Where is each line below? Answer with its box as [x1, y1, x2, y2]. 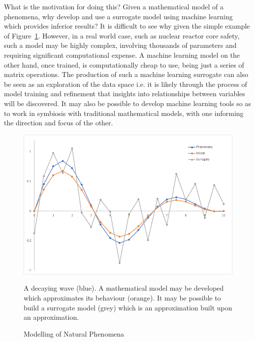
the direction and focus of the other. [4, 117, 113, 128]
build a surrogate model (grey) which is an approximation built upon [24, 302, 232, 312]
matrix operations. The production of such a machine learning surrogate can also [4, 69, 249, 79]
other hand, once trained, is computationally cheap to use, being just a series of [4, 59, 244, 70]
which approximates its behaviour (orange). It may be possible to [24, 292, 221, 303]
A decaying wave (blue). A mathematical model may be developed [24, 283, 224, 293]
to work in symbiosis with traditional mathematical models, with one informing [4, 108, 244, 118]
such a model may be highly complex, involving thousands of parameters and [4, 40, 237, 50]
